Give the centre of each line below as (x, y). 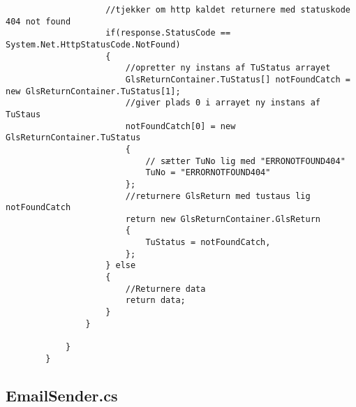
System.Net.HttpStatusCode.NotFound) (93, 44)
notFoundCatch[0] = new (180, 126)
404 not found (38, 21)
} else (121, 266)
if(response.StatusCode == (168, 33)
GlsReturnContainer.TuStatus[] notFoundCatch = (238, 79)
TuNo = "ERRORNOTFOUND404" (208, 173)
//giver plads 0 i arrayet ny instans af (223, 103)
